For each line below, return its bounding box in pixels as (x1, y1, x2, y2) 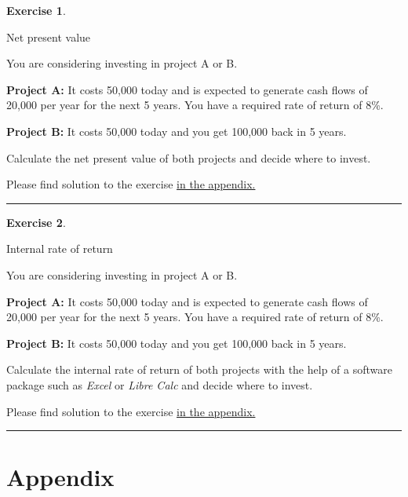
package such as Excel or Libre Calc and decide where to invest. (6, 376, 313, 393)
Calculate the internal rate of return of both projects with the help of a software (6, 361, 392, 378)
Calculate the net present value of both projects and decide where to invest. (6, 149, 371, 166)
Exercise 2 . (6, 214, 66, 230)
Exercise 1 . (6, 2, 66, 18)
